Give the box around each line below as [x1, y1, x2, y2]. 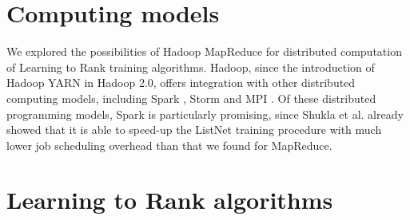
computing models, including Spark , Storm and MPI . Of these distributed [6, 89, 376, 106]
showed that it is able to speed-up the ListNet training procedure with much [6, 121, 382, 138]
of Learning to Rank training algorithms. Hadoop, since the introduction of [6, 58, 375, 75]
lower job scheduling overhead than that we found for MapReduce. [6, 136, 332, 153]
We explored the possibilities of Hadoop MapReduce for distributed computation [6, 43, 402, 60]
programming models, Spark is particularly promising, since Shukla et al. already [6, 105, 404, 122]
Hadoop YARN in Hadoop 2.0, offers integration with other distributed [6, 74, 356, 91]
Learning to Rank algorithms [6, 183, 333, 216]
